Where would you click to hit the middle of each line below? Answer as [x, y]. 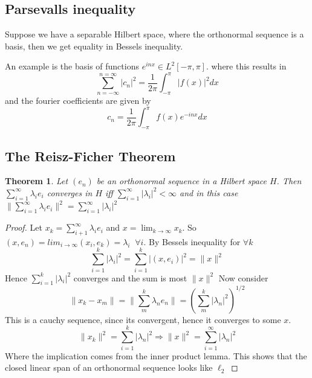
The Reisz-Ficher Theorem [90, 155]
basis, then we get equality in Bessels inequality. [94, 46]
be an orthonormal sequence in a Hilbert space [181, 181]
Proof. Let [24, 227]
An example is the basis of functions [72, 66]
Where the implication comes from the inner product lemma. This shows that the [156, 355]
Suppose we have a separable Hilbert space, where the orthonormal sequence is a [154, 34]
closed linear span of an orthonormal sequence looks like [109, 367]
